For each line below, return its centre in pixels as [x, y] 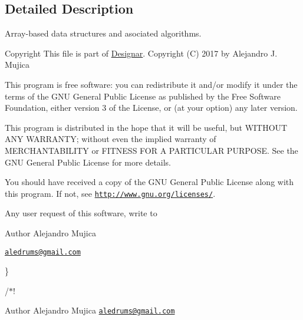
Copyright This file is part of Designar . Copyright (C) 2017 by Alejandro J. [141, 53]
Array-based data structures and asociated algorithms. [103, 33]
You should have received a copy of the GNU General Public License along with [149, 182]
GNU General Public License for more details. [88, 162]
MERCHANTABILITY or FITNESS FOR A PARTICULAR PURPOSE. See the [151, 150]
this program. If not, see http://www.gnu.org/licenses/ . [110, 193]
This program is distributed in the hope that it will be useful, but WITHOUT [146, 127]
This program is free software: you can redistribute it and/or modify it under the [151, 84]
